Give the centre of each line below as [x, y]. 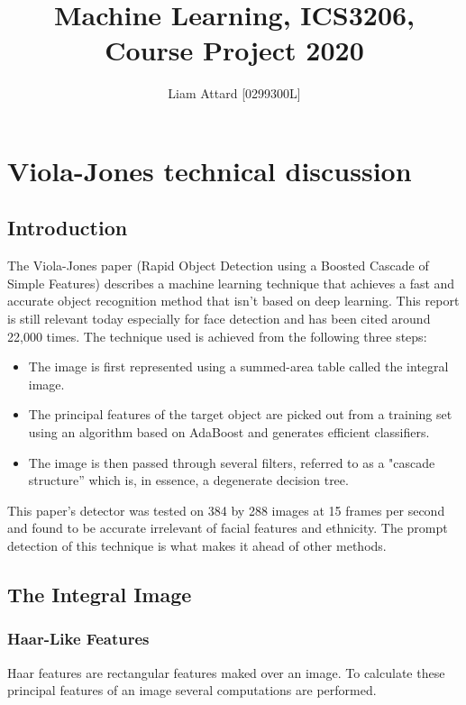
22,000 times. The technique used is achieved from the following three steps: [217, 336]
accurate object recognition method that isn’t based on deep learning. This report [233, 301]
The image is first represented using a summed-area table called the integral [238, 366]
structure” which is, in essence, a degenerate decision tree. [188, 480]
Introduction [68, 228]
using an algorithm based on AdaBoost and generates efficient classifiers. [229, 432]
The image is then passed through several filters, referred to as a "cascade [232, 462]
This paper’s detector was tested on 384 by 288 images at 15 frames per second [226, 510]
